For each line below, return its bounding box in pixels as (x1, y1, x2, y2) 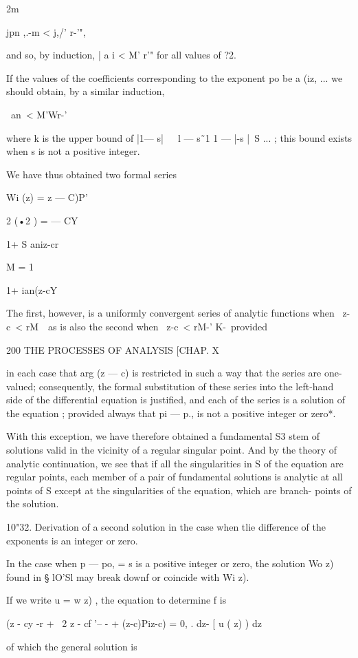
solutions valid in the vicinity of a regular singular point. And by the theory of (6, 443, 337, 457)
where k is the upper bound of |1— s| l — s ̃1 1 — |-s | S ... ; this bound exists (6, 130, 353, 145)
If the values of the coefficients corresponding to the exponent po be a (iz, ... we (6, 70, 343, 85)
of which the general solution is (6, 639, 137, 653)
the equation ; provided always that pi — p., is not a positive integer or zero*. (6, 405, 336, 420)
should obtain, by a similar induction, (6, 84, 165, 98)
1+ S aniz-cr (6, 236, 59, 251)
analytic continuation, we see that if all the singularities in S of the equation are (6, 456, 344, 470)
